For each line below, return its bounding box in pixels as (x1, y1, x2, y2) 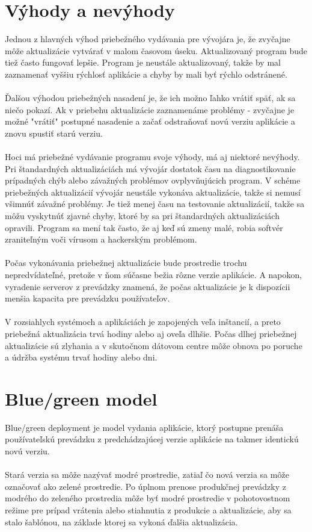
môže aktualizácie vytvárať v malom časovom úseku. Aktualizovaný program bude (5, 44, 308, 57)
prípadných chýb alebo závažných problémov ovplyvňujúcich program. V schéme (5, 174, 301, 187)
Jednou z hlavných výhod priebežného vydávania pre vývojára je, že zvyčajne (5, 32, 290, 45)
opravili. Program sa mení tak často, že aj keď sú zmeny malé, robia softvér (5, 221, 283, 234)
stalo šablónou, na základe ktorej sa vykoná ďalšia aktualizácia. (5, 515, 238, 528)
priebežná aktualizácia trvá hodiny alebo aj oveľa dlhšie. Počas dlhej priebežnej (5, 327, 297, 339)
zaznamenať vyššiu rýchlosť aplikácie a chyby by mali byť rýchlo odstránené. (5, 67, 287, 80)
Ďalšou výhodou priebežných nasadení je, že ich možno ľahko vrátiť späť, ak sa (5, 91, 296, 104)
